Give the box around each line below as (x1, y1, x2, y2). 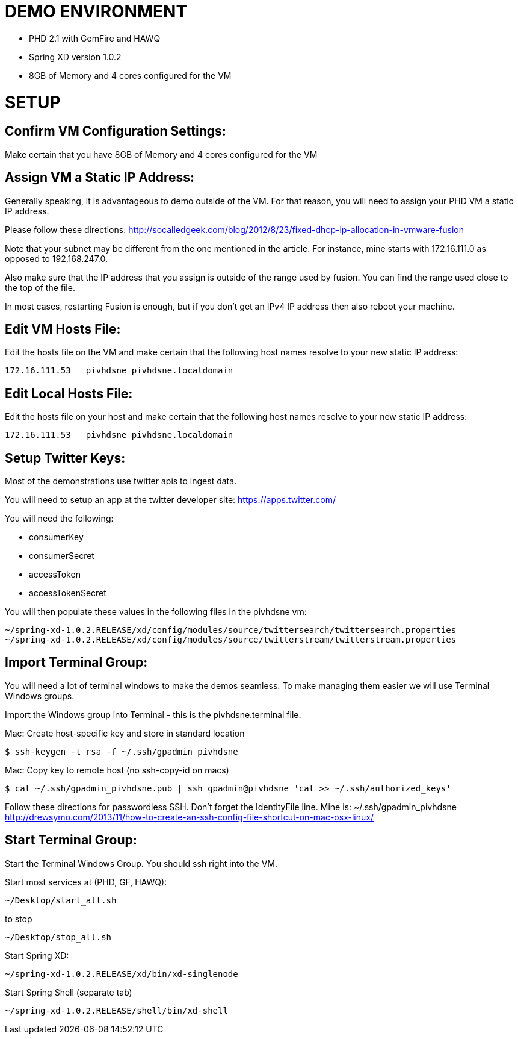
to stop (5, 913, 32, 924)
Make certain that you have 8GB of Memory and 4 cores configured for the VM (5, 149, 318, 160)
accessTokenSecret (29, 588, 106, 599)
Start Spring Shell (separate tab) (5, 987, 132, 997)
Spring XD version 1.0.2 (29, 51, 122, 62)
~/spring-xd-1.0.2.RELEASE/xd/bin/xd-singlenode (5, 969, 238, 979)
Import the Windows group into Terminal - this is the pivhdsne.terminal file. (5, 709, 301, 720)
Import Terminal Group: (5, 655, 148, 670)
